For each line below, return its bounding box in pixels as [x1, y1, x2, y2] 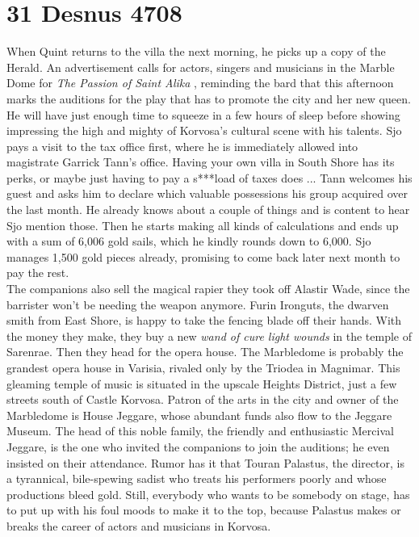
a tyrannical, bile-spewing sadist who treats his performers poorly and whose [6, 470, 387, 487]
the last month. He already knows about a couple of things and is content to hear [6, 201, 410, 218]
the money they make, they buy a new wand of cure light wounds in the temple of [6, 327, 412, 344]
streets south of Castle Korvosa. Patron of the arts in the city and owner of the [6, 391, 399, 408]
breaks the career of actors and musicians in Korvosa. [6, 517, 271, 534]
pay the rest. [6, 264, 69, 281]
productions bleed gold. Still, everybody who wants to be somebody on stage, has [6, 485, 410, 502]
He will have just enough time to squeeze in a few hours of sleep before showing [6, 106, 400, 123]
